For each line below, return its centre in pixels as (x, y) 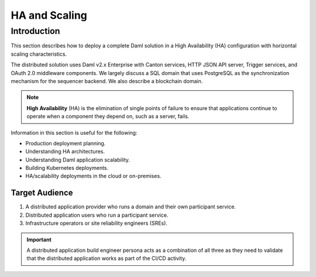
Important (39, 240)
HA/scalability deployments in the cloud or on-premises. (93, 176)
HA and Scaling (49, 15)
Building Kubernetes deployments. (67, 168)
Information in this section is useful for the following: (74, 132)
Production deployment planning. (66, 143)
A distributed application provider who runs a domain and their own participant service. (131, 207)
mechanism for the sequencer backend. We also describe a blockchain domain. (107, 81)
